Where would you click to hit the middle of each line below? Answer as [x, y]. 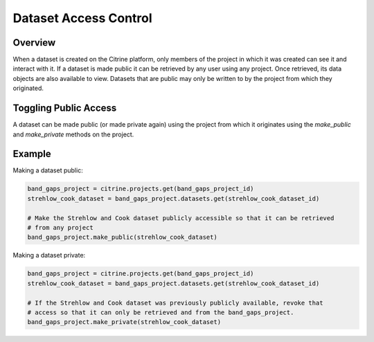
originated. [28, 88]
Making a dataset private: [49, 255]
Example [32, 154]
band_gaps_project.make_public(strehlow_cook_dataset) [122, 237]
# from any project [60, 227]
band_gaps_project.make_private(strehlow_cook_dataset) [124, 322]
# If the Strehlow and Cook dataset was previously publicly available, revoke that [175, 303]
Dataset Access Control [82, 18]
